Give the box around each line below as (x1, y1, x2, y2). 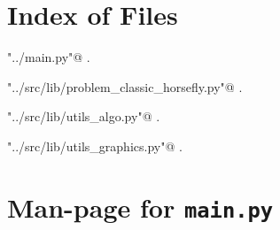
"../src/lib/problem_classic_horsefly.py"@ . (7, 77, 243, 96)
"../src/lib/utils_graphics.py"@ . (7, 136, 183, 155)
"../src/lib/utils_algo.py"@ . (7, 107, 160, 126)
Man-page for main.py (7, 188, 274, 225)
